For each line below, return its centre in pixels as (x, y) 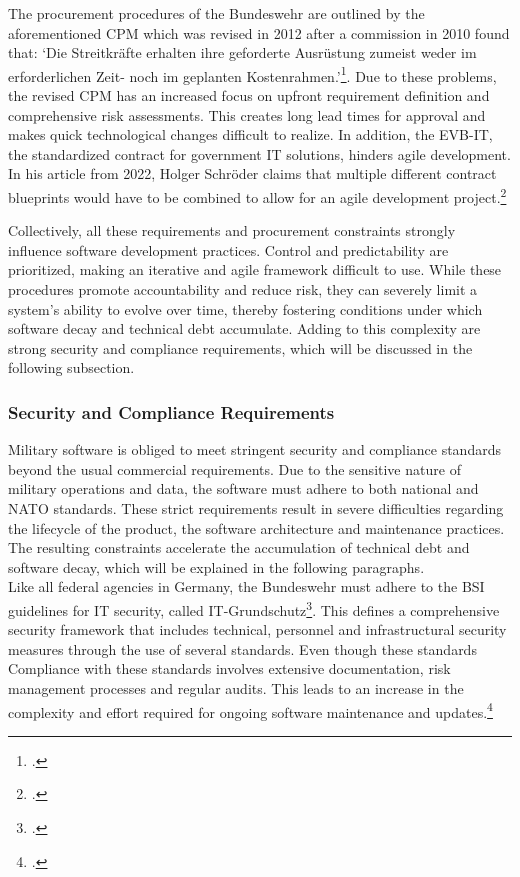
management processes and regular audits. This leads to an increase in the (236, 688)
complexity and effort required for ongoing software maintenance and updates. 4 (250, 710)
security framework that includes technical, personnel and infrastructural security (257, 629)
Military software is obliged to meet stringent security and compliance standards (254, 449)
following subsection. (71, 367)
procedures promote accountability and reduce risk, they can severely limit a (243, 289)
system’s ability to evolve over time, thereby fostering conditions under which (245, 308)
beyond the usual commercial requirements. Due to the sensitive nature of (234, 468)
